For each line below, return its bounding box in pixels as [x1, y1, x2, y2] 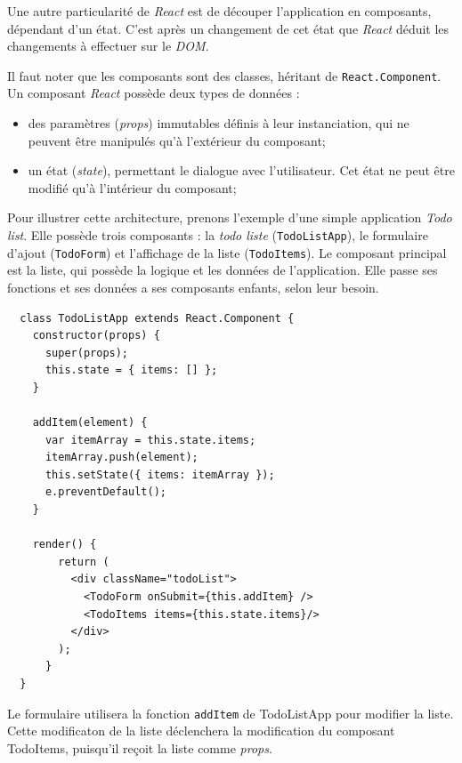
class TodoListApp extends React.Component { [20, 311, 295, 325]
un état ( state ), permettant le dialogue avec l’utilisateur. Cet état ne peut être [28, 161, 455, 180]
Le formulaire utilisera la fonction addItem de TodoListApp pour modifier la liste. [7, 703, 454, 722]
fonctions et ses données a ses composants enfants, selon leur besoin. [7, 277, 379, 296]
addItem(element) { [32, 416, 148, 430]
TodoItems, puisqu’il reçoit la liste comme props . [7, 738, 272, 757]
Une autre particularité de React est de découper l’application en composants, [7, 2, 432, 20]
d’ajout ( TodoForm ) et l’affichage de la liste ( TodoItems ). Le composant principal [7, 243, 447, 261]
